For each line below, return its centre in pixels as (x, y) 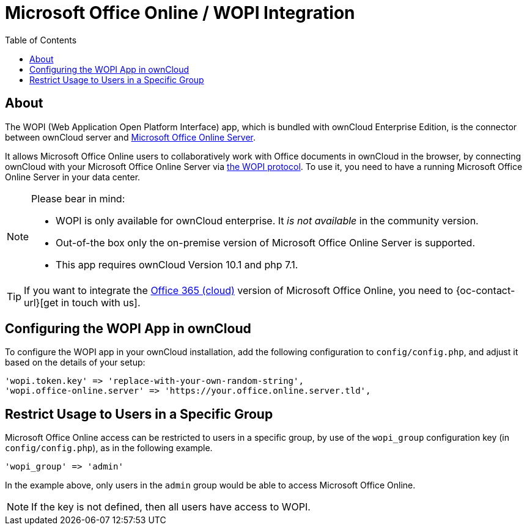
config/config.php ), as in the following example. (109, 448)
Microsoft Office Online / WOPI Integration (180, 13)
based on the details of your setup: (75, 363)
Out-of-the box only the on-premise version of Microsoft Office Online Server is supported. (266, 242)
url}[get (41, 302)
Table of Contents (41, 40)
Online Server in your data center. (73, 177)
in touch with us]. (101, 302)
